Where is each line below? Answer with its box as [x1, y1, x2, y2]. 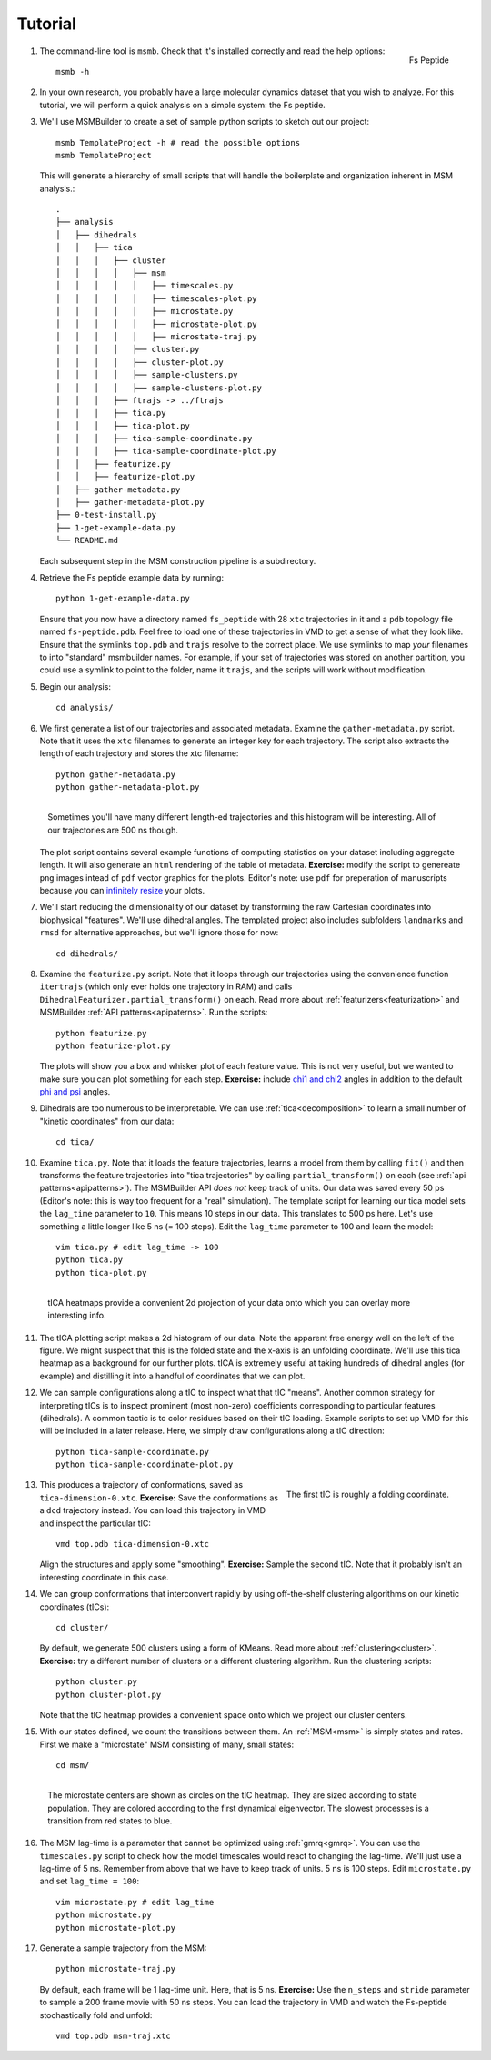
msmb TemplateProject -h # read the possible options [55, 137, 300, 147]
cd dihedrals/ [55, 948, 118, 959]
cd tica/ [55, 1137, 95, 1147]
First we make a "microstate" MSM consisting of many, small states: [39, 1739, 295, 1750]
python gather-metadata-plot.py [55, 783, 200, 793]
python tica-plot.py [55, 1267, 147, 1277]
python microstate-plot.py [55, 1923, 176, 1933]
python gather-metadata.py [55, 769, 176, 780]
